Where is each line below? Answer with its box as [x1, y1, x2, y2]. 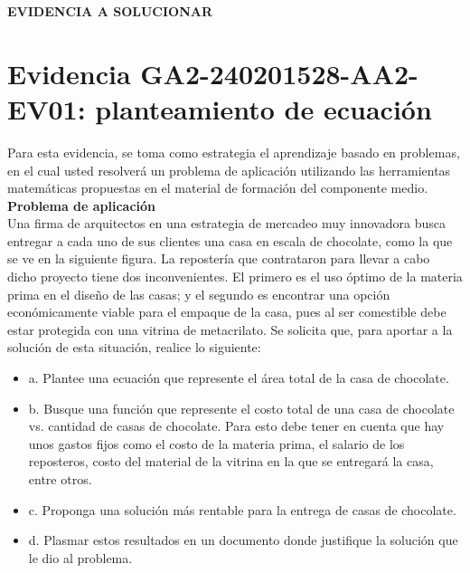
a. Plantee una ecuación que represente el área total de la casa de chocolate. [28, 368, 449, 387]
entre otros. [28, 470, 92, 488]
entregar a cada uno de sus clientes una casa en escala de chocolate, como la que [7, 231, 453, 250]
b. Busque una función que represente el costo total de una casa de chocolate [28, 398, 455, 417]
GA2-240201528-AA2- [140, 54, 418, 91]
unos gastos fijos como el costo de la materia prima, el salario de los [28, 434, 405, 453]
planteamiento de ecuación [95, 90, 432, 127]
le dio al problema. [28, 548, 133, 567]
